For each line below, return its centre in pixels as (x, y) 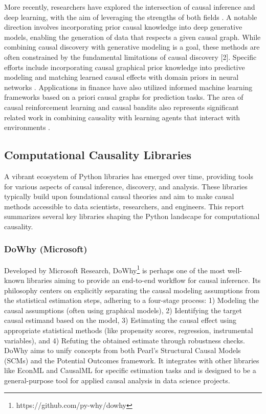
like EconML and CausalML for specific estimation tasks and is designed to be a (130, 370)
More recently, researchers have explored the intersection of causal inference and (130, 7)
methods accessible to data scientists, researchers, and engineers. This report (124, 206)
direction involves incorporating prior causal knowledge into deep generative (123, 27)
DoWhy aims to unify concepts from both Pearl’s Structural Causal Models (123, 350)
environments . (27, 127)
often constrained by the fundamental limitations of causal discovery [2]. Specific (130, 57)
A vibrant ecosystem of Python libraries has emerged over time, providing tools (129, 176)
